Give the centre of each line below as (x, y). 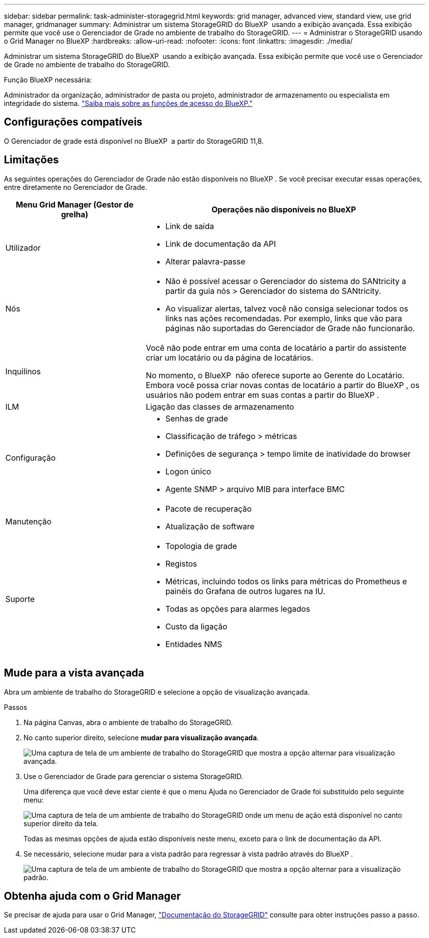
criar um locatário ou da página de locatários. (229, 357)
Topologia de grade (201, 546)
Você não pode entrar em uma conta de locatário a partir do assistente (276, 348)
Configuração (31, 457)
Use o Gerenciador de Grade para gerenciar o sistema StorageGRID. (133, 776)
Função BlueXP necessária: (48, 80)
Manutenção (29, 521)
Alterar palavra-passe (205, 261)
